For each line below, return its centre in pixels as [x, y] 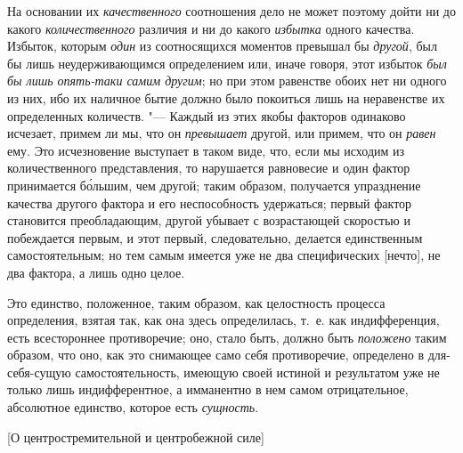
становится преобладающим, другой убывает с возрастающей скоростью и [209, 220]
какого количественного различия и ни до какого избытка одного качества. [211, 28]
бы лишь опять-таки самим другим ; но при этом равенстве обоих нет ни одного [227, 81]
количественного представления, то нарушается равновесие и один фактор [209, 168]
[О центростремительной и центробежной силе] [136, 437]
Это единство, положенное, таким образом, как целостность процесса [196, 302]
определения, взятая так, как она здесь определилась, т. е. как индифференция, [223, 320]
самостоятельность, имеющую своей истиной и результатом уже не [257, 372]
